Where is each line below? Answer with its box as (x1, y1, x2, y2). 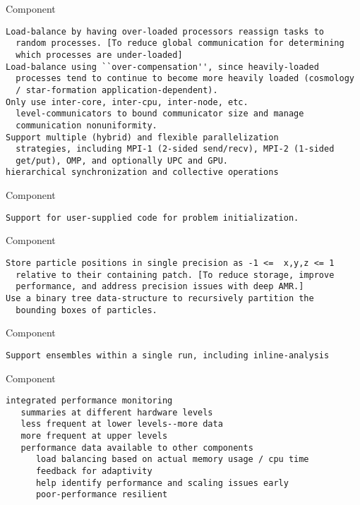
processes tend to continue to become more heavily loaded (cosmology (16, 73, 354, 84)
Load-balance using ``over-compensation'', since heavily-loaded (6, 61, 319, 72)
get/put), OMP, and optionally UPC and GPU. (16, 155, 228, 166)
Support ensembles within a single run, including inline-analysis (6, 350, 330, 360)
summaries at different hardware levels (20, 407, 213, 418)
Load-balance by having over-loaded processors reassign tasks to (6, 26, 325, 37)
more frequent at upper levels (20, 431, 168, 442)
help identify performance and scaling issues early (35, 477, 289, 488)
